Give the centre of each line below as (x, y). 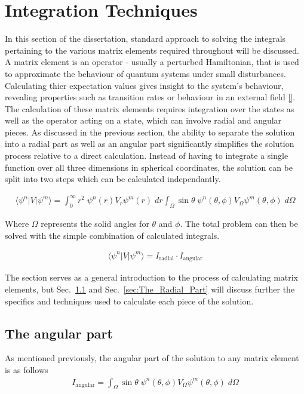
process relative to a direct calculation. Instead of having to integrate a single (147, 156)
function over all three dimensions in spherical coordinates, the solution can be (149, 167)
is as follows (27, 369)
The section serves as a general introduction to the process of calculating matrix (152, 277)
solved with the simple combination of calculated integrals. (112, 235)
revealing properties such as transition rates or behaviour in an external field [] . (150, 97)
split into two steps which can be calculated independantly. (113, 179)
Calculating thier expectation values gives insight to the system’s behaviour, (144, 85)
